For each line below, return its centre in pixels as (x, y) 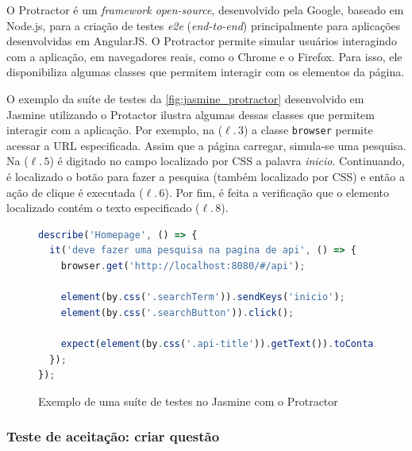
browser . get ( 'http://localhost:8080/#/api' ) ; (183, 266)
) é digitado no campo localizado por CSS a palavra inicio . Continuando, (227, 161)
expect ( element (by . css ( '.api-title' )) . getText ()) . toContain (223, 343)
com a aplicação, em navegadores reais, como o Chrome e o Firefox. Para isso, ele (204, 56)
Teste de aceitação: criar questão (113, 436)
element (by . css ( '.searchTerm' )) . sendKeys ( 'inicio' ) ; (203, 297)
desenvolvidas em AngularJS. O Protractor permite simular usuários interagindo (202, 41)
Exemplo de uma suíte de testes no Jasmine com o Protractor (188, 401)
